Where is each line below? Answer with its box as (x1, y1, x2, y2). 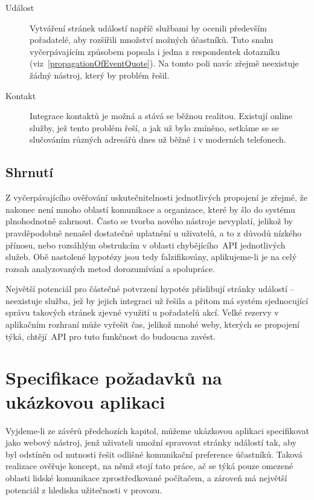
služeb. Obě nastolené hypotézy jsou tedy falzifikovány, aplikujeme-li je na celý (5, 250, 297, 263)
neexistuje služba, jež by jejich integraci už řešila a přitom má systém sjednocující (5, 294, 309, 307)
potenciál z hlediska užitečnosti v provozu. (5, 483, 162, 496)
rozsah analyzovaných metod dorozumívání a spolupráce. (5, 262, 215, 274)
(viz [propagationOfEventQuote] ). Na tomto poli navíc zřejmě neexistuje (30, 57, 299, 70)
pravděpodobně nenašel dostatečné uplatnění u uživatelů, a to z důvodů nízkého (5, 226, 302, 239)
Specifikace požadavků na (5, 365, 222, 390)
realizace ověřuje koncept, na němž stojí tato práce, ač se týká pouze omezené (5, 459, 293, 472)
